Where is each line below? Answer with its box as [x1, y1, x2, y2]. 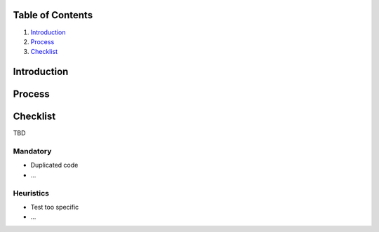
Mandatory [13, 146, 52, 156]
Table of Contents [13, 9, 93, 21]
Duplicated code [30, 161, 79, 170]
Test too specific [30, 203, 79, 211]
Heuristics [13, 188, 49, 198]
